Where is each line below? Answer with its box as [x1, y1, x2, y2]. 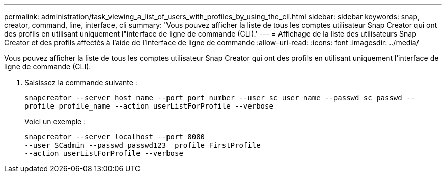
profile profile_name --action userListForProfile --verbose [24, 102, 273, 110]
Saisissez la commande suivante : [24, 78, 137, 87]
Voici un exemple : [24, 117, 86, 126]
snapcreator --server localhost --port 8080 [24, 133, 205, 141]
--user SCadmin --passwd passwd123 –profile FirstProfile [24, 141, 261, 149]
